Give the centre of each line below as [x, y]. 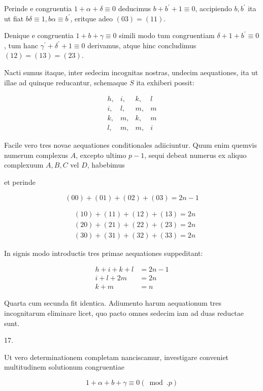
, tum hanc [21, 45]
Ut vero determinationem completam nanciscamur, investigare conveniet [117, 357]
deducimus [134, 8]
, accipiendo [213, 8]
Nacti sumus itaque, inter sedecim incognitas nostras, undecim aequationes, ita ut [131, 72]
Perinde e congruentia [38, 8]
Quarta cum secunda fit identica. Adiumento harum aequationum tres [113, 303]
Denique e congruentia [39, 35]
